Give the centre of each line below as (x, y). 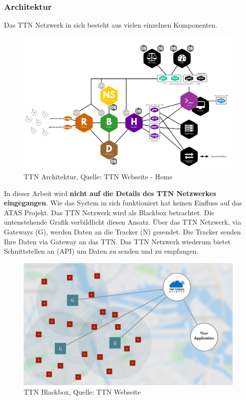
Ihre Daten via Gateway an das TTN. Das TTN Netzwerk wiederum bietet (117, 241)
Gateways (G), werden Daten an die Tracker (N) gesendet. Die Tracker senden (123, 231)
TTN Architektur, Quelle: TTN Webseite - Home (98, 176)
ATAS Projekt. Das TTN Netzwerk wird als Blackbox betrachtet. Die (109, 212)
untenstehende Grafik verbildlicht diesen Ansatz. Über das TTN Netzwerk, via (123, 222)
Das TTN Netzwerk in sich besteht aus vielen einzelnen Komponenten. (111, 25)
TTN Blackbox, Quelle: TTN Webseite (82, 392)
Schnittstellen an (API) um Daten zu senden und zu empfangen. (101, 251)
